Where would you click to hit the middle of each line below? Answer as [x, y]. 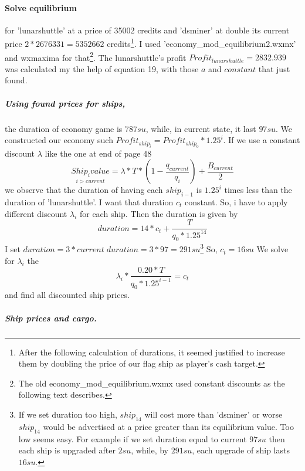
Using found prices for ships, [65, 103]
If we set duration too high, [68, 414]
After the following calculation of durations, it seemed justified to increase [152, 352]
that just [274, 68]
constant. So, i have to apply [236, 202]
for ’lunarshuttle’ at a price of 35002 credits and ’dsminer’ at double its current [147, 30]
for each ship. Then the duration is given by [159, 213]
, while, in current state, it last [201, 128]
